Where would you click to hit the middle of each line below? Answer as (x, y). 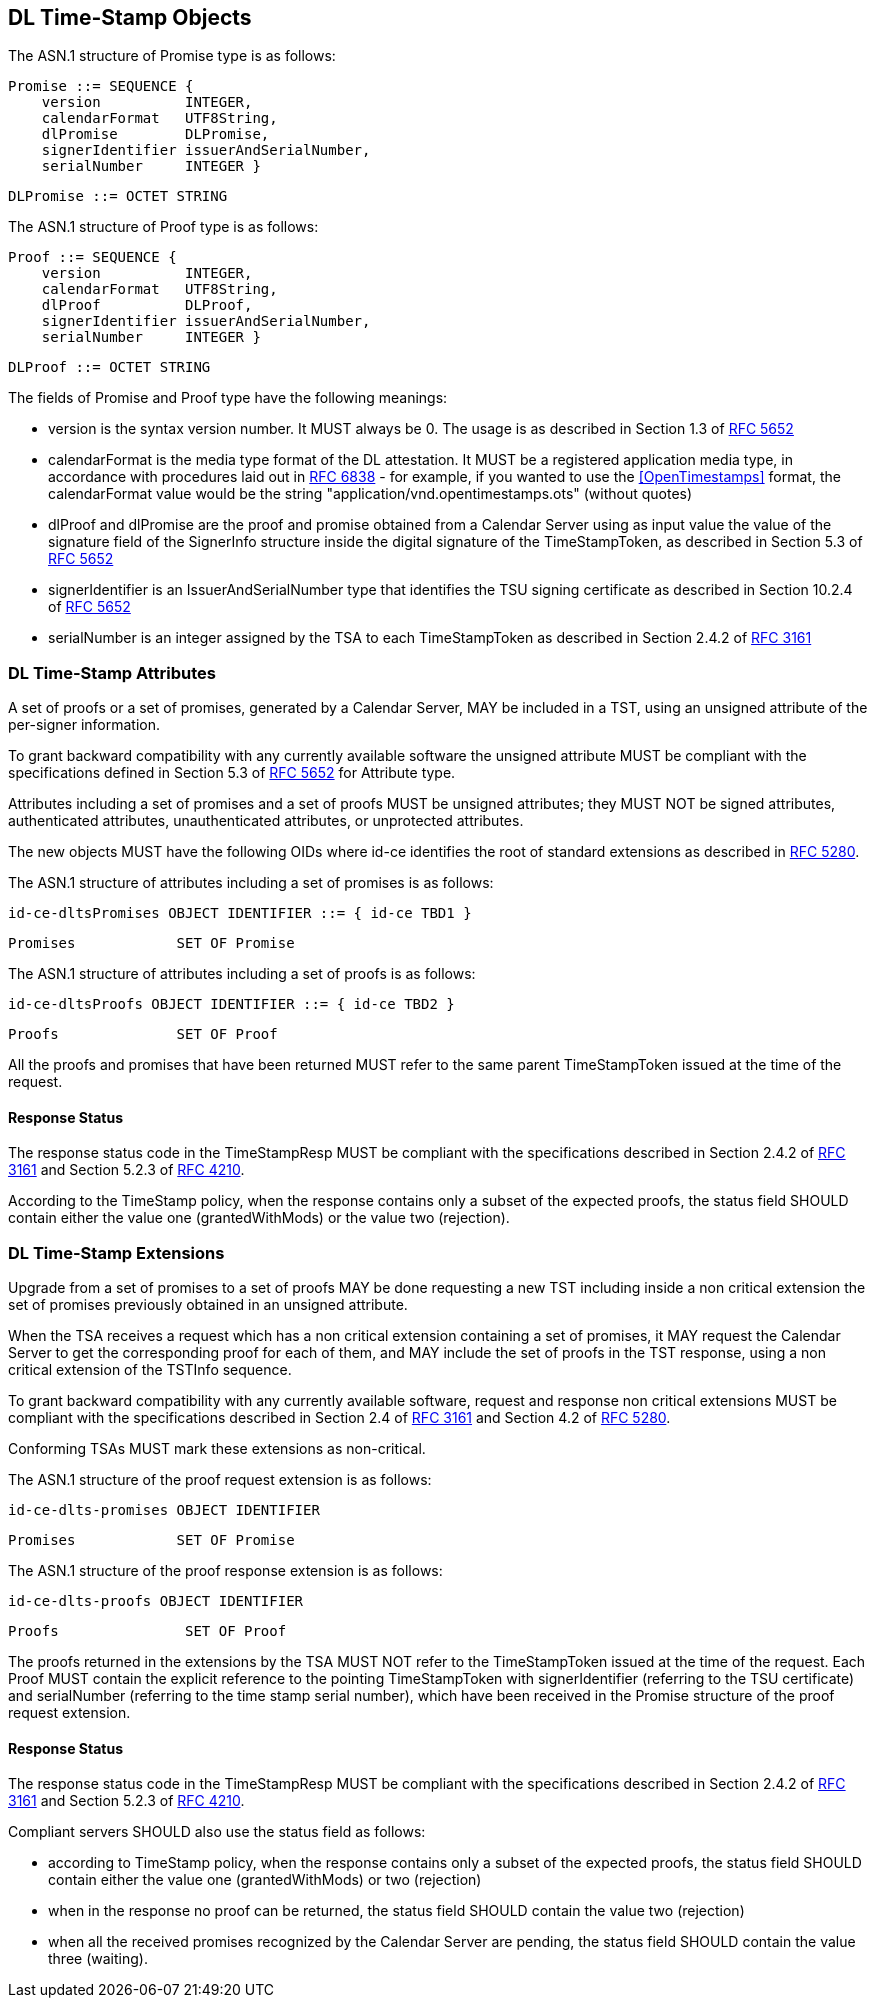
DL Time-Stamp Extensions (116, 1252)
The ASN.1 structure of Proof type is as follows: (163, 227)
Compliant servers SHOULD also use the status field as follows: (217, 1832)
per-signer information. (84, 725)
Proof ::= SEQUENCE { (92, 257)
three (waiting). (98, 1959)
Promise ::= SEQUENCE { (101, 86)
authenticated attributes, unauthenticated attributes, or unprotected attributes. (266, 821)
